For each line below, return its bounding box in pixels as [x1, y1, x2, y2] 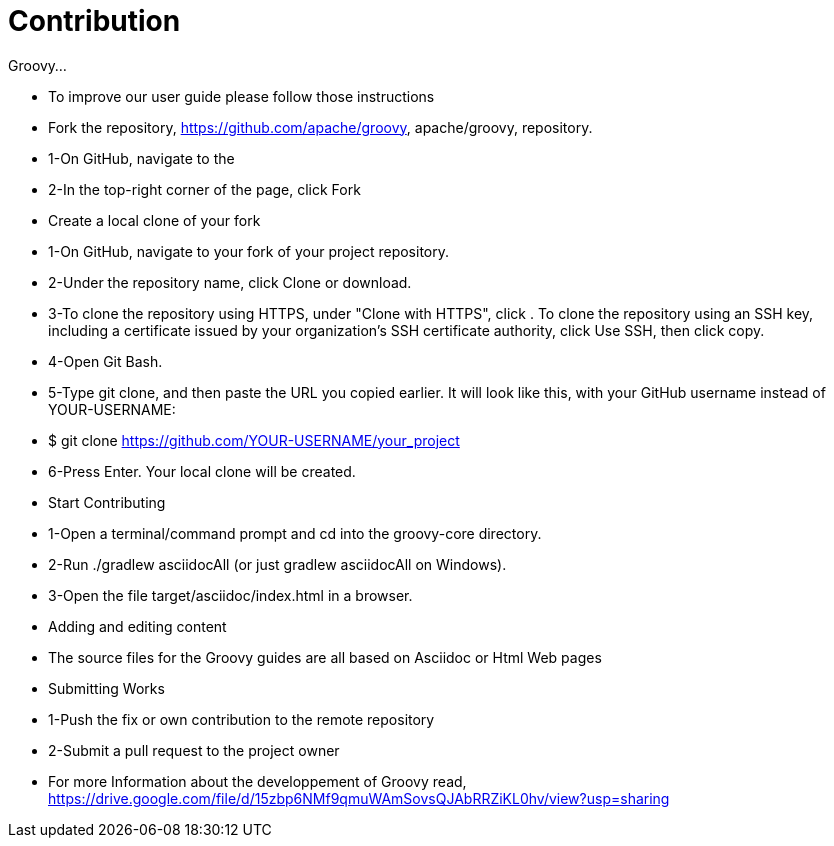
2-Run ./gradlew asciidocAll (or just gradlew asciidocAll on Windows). [48, 555, 507, 573]
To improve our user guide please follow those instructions [48, 87, 435, 105]
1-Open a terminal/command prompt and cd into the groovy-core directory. [48, 524, 542, 542]
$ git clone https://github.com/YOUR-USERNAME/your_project [48, 431, 460, 449]
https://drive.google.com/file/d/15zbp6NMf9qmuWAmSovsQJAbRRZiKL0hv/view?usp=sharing [48, 789, 670, 807]
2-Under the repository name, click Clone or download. [48, 273, 412, 291]
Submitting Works [48, 679, 165, 697]
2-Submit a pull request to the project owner [48, 741, 340, 759]
